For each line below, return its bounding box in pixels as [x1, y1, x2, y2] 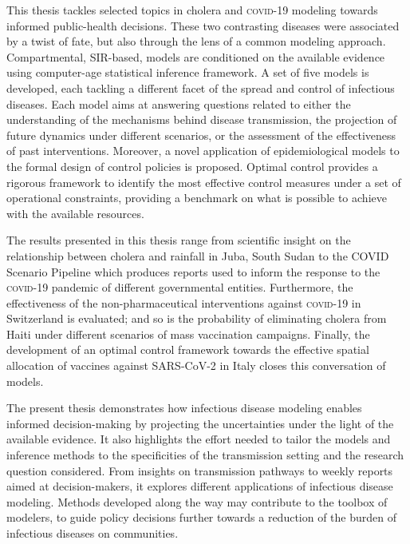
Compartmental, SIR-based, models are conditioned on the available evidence [6, 48, 385, 65]
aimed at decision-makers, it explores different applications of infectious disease [6, 478, 393, 494]
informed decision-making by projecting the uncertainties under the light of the [6, 415, 394, 431]
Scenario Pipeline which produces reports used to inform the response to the [6, 263, 380, 280]
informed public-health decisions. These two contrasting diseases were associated [6, 17, 400, 34]
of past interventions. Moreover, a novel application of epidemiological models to [6, 142, 400, 159]
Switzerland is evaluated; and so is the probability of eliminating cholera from [6, 310, 387, 327]
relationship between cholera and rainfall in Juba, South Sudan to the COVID [6, 247, 389, 264]
